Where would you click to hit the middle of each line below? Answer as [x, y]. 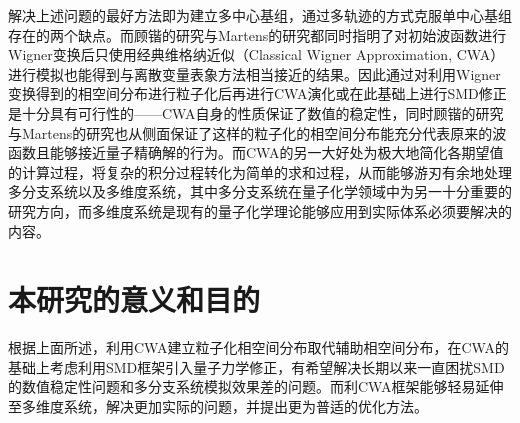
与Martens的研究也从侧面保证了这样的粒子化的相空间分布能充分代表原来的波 [257, 132]
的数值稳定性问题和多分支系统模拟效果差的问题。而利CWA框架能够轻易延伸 [256, 386]
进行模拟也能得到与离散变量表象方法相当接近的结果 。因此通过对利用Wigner [254, 73]
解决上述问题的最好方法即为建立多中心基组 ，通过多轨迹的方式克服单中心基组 [260, 15]
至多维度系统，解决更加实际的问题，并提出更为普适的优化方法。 [218, 406]
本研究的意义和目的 [134, 299]
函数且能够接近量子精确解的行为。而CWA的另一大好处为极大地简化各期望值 [256, 152]
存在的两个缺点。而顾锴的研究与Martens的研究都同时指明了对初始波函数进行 [257, 34]
